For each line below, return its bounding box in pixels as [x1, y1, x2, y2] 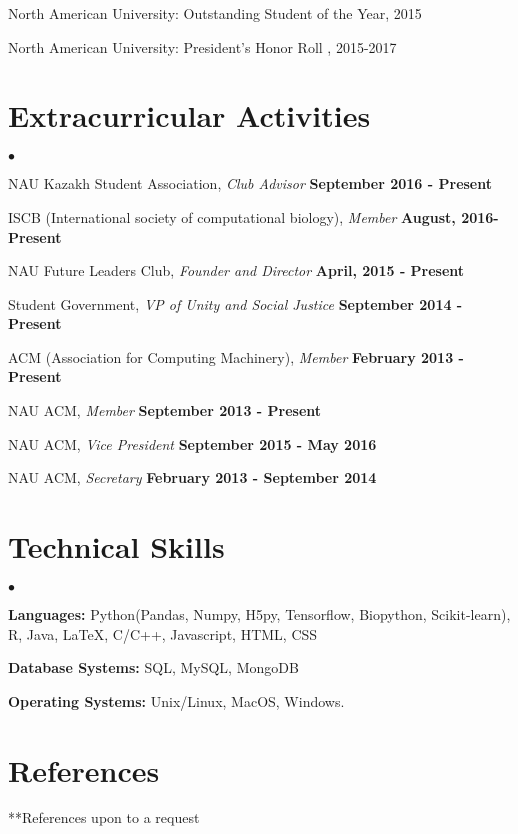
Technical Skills [8, 526, 225, 567]
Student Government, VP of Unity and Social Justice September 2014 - [8, 293, 463, 314]
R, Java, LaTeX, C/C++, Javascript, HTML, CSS [8, 623, 318, 644]
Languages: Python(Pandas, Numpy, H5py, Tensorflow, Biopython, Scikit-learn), [8, 603, 511, 624]
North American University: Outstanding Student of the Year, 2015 [8, 3, 422, 23]
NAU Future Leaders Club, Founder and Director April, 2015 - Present [8, 260, 465, 281]
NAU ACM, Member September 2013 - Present [8, 400, 322, 421]
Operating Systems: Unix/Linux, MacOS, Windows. [8, 690, 345, 711]
